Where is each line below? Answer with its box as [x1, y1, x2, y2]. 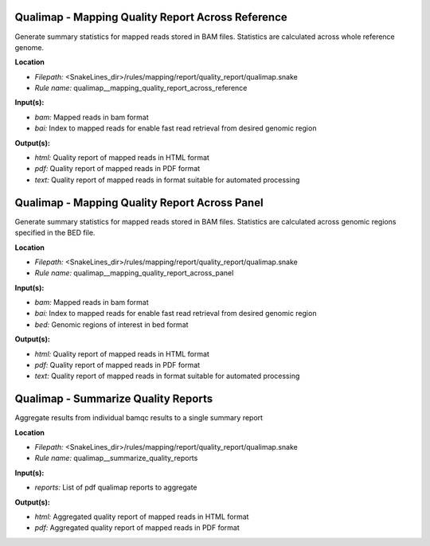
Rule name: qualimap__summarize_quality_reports [34, 454, 198, 463]
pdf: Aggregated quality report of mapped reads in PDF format [34, 523, 240, 532]
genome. [14, 42, 44, 52]
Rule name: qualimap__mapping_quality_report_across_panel [34, 268, 234, 278]
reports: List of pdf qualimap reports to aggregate [34, 482, 198, 493]
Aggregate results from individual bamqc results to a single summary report [14, 413, 263, 423]
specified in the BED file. [14, 228, 96, 238]
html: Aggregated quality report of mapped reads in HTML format [34, 512, 249, 521]
